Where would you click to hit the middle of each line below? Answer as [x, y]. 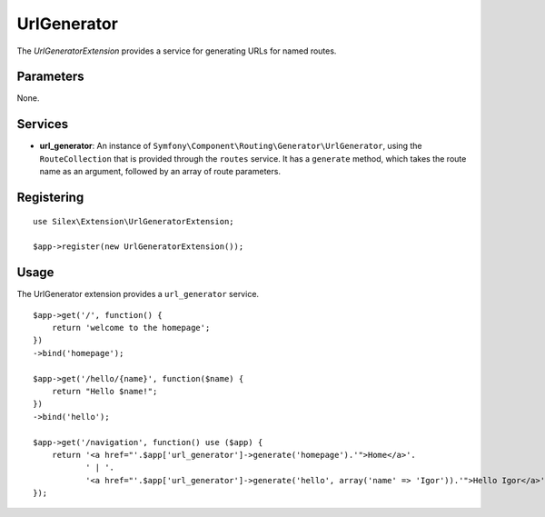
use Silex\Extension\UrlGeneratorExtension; [134, 221]
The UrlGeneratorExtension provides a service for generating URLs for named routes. [177, 51]
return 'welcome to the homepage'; [131, 328]
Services [43, 124]
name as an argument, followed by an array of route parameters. [160, 172]
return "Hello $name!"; [104, 391]
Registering [50, 197]
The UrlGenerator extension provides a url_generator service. [138, 294]
